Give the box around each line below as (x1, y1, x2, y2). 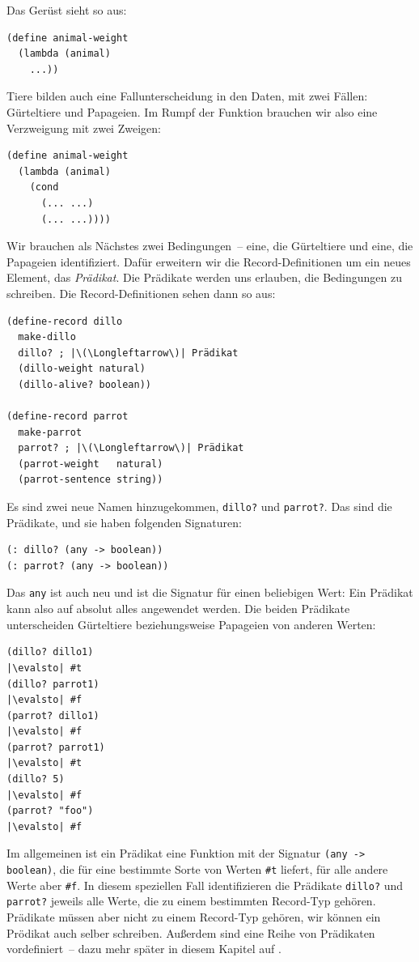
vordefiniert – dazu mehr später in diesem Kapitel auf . (6, 940, 281, 957)
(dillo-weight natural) (18, 363, 146, 375)
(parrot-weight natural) (18, 458, 163, 470)
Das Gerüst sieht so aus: (6, 2, 127, 18)
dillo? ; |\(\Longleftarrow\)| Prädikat (18, 347, 239, 359)
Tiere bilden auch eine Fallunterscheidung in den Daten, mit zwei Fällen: (6, 87, 368, 104)
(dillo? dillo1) (6, 646, 94, 658)
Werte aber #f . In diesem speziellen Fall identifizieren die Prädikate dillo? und (6, 876, 404, 893)
